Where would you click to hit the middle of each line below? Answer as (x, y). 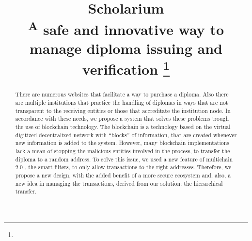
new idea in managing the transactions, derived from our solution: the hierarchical (119, 183)
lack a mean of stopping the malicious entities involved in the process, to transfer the (123, 151)
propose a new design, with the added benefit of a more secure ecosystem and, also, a (123, 175)
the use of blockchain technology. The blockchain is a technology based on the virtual (123, 127)
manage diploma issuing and (126, 48)
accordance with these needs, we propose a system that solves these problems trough (122, 119)
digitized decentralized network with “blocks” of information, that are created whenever (126, 135)
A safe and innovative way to (126, 28)
